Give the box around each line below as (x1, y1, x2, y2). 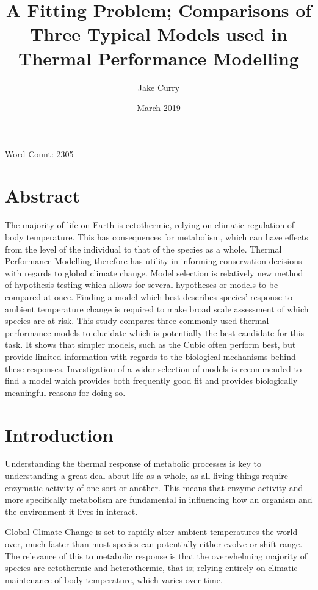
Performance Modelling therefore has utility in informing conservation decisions (5, 254, 302, 267)
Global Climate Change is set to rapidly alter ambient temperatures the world (5, 525, 298, 538)
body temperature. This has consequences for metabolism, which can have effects (5, 231, 308, 243)
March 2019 (137, 101, 181, 114)
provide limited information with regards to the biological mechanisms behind (5, 350, 296, 362)
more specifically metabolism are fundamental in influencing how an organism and (5, 493, 313, 506)
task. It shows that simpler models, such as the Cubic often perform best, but (5, 338, 296, 351)
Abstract (5, 183, 81, 208)
